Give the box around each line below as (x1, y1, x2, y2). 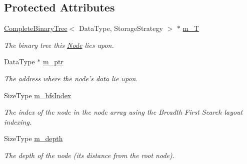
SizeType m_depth (4, 133, 63, 144)
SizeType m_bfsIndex (4, 90, 71, 100)
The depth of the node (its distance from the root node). (4, 150, 174, 160)
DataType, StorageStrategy (78, 23, 163, 33)
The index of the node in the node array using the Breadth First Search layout (4, 107, 243, 117)
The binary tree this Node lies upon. (4, 39, 114, 50)
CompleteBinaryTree (4, 23, 67, 33)
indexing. (4, 116, 32, 127)
